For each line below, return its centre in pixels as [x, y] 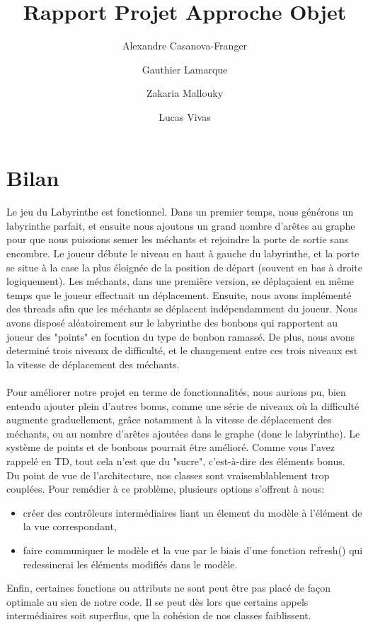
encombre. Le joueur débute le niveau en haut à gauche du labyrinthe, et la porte [183, 253]
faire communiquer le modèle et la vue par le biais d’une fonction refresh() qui [193, 550]
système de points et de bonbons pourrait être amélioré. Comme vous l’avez [171, 447]
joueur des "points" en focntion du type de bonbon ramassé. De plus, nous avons [180, 336]
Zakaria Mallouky [185, 93]
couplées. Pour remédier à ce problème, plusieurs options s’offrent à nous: [166, 489]
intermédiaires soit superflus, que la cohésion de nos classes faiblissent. [159, 615]
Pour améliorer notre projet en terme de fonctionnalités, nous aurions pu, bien [176, 392]
